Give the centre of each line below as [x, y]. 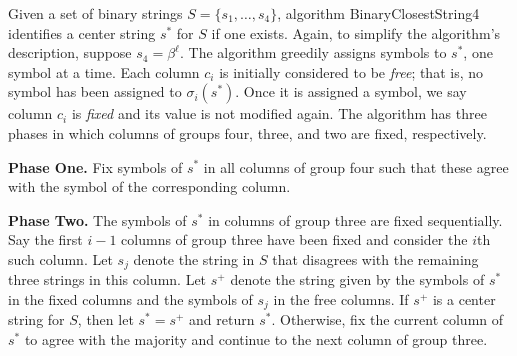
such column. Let [60, 258]
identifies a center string [82, 32]
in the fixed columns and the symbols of [130, 298]
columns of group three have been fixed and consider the [294, 239]
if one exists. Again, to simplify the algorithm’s [356, 32]
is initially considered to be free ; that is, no [351, 71]
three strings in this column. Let [107, 279]
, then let [105, 319]
